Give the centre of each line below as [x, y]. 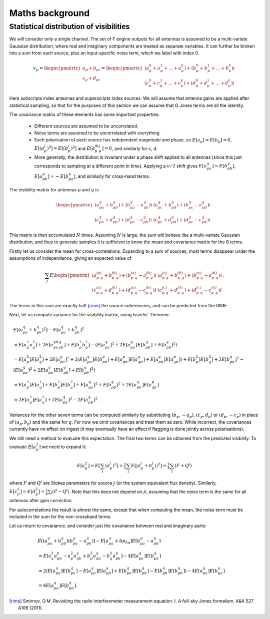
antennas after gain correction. [41, 501]
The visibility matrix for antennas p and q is [54, 189]
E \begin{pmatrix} [70, 275]
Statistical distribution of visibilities [69, 26]
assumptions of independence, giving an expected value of [70, 258]
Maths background [49, 13]
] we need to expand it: [63, 447]
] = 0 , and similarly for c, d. [129, 148]
